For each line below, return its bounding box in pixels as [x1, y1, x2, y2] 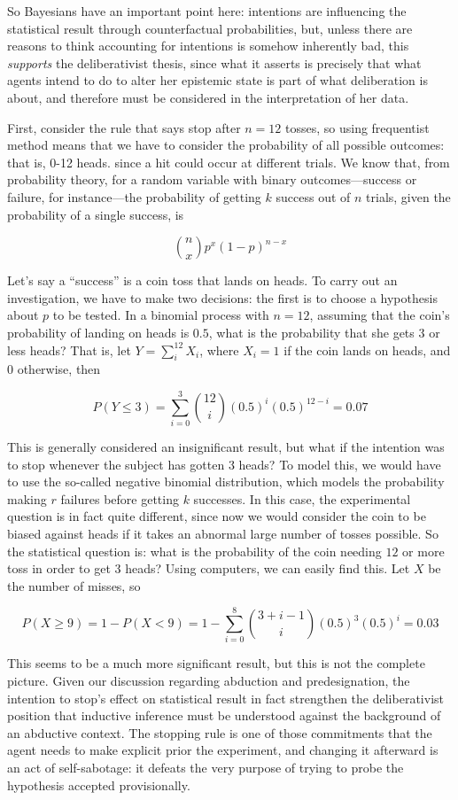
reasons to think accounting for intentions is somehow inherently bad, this [7, 36, 409, 55]
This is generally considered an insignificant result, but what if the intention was [7, 438, 445, 456]
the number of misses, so [7, 576, 141, 594]
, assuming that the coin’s [309, 306, 450, 324]
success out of [276, 187, 351, 206]
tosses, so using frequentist [285, 118, 430, 136]
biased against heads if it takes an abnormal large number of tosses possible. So [7, 524, 439, 542]
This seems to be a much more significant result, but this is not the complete [7, 654, 425, 672]
